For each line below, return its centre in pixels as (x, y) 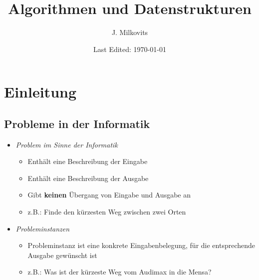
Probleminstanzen (43, 228)
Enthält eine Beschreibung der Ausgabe (88, 178)
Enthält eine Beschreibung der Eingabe (88, 161)
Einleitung (40, 92)
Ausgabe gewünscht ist (62, 255)
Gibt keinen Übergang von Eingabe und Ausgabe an (109, 195)
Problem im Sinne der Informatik (67, 144)
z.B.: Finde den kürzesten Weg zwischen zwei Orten (107, 212)
